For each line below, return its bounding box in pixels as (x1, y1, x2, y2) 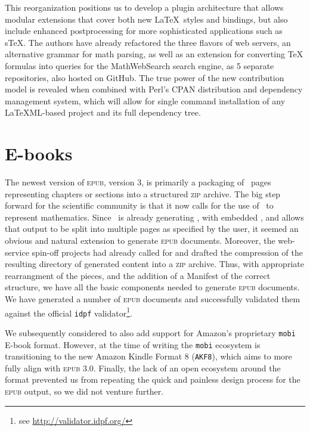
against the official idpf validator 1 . (5, 305, 132, 319)
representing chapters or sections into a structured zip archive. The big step (5, 187, 281, 200)
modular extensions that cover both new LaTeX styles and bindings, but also (5, 13, 288, 25)
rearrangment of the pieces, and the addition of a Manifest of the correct (5, 269, 271, 281)
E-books (5, 141, 73, 166)
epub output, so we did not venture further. (5, 385, 164, 398)
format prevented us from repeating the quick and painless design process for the (5, 373, 300, 386)
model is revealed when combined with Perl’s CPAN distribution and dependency (5, 83, 303, 95)
